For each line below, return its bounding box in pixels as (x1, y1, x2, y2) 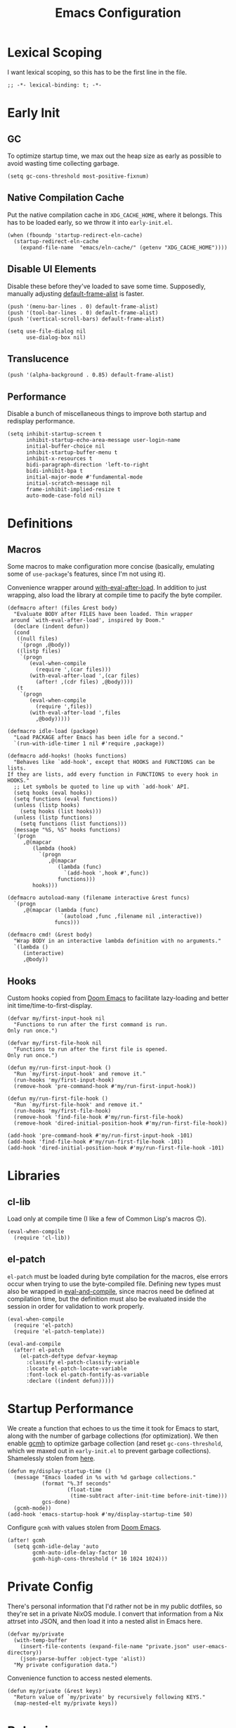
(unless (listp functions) (13, 814, 93, 822)
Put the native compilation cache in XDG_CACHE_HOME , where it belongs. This (7, 210, 223, 219)
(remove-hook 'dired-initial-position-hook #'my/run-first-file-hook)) (13, 1120, 228, 1127)
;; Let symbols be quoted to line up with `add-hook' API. (13, 784, 190, 791)
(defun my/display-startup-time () (7, 1467, 112, 1474)
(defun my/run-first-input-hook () (7, 1064, 112, 1071)
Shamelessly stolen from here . (7, 1454, 96, 1462)
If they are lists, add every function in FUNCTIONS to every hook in (7, 771, 218, 778)
